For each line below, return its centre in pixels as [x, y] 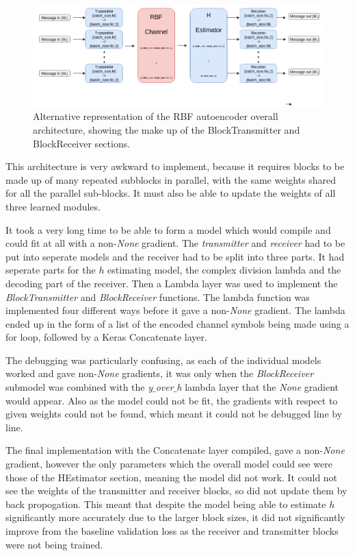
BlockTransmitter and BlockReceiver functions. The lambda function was [158, 297]
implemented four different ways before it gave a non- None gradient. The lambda [175, 310]
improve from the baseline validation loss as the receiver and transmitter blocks [172, 531]
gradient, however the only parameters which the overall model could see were [169, 464]
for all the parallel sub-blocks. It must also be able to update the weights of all [171, 193]
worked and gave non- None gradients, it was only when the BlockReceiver [160, 373]
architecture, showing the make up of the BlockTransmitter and [167, 129]
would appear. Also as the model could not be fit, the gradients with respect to [172, 400]
